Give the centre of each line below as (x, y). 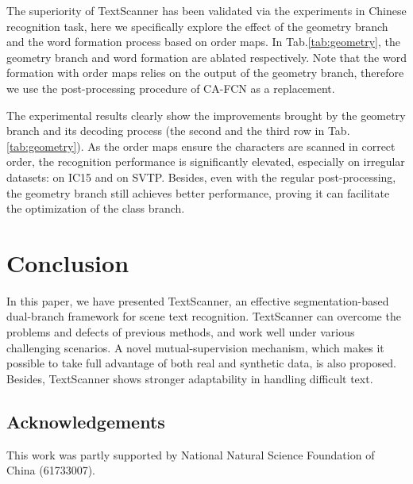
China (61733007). (51, 470)
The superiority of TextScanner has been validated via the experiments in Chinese (206, 10)
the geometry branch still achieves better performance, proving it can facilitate (198, 192)
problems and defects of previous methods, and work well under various (181, 332)
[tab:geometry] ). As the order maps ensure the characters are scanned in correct (201, 146)
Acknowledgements (86, 421)
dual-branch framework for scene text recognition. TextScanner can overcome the (204, 316)
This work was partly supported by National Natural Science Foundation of (191, 454)
